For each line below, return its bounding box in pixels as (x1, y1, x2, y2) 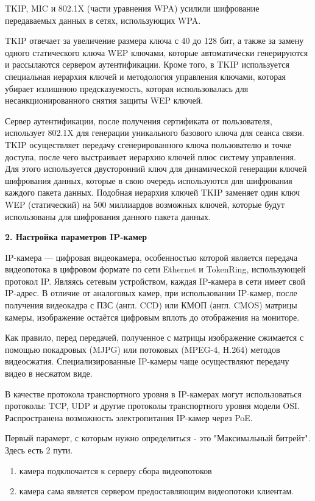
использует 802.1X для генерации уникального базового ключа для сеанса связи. (5, 126, 305, 139)
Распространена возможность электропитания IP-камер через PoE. (5, 411, 253, 424)
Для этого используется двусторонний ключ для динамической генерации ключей (5, 162, 307, 175)
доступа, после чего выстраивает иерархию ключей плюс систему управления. (5, 150, 296, 163)
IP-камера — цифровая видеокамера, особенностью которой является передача (5, 250, 298, 263)
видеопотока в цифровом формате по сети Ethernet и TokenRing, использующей (5, 263, 306, 275)
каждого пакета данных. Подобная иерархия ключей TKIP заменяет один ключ (5, 186, 300, 199)
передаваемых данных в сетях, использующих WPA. (5, 13, 201, 26)
